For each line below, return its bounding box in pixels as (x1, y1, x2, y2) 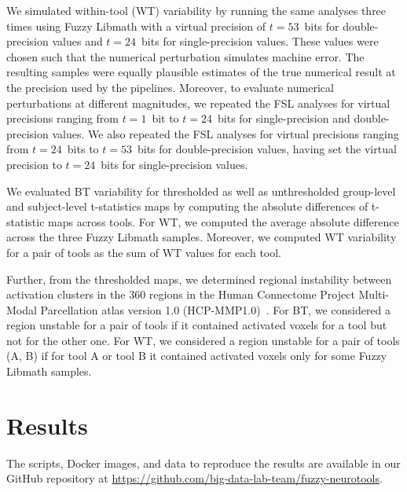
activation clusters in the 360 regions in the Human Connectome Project (6, 286, 355, 303)
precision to (6, 156, 62, 172)
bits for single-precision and (218, 110, 350, 127)
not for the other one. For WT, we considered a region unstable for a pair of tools (6, 332, 400, 348)
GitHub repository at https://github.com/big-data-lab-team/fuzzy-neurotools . (6, 470, 383, 486)
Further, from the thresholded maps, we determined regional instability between (6, 270, 392, 287)
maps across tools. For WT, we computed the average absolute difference (48, 213, 399, 229)
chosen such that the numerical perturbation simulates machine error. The (6, 48, 365, 64)
